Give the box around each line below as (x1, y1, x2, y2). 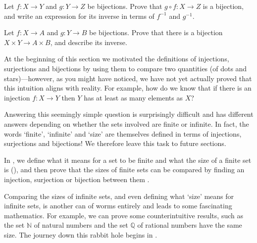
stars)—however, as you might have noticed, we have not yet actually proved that (4, 73, 252, 83)
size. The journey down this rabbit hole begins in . (4, 229, 157, 240)
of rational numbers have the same (137, 220, 242, 230)
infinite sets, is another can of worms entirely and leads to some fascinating (4, 200, 232, 211)
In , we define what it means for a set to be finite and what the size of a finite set (4, 154, 252, 165)
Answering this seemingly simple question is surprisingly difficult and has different (4, 109, 254, 119)
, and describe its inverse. (50, 37, 127, 47)
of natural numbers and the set (34, 220, 128, 230)
